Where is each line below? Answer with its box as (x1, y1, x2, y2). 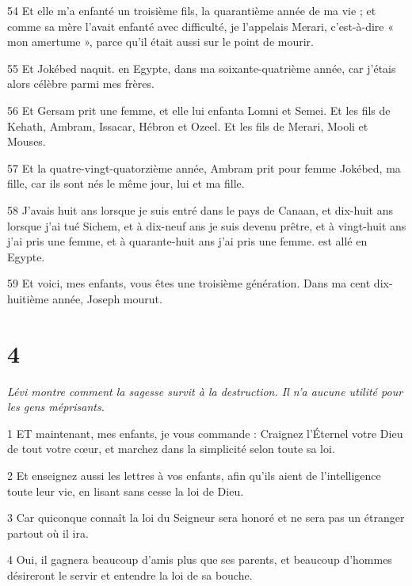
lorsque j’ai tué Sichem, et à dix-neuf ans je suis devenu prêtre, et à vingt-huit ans (7, 217, 406, 234)
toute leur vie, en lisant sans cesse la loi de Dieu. (7, 482, 244, 499)
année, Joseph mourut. (52, 290, 162, 306)
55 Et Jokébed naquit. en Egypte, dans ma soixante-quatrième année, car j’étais (7, 59, 396, 76)
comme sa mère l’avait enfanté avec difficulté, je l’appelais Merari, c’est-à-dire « (7, 17, 394, 34)
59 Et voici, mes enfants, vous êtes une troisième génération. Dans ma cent (7, 275, 371, 291)
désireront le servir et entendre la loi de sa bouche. (7, 566, 253, 583)
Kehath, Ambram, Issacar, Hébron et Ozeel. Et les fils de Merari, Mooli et (7, 117, 368, 134)
